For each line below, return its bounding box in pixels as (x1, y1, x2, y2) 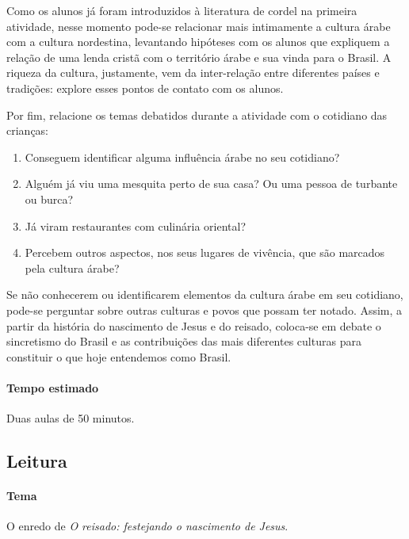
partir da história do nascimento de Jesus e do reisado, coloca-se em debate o (6, 317, 381, 334)
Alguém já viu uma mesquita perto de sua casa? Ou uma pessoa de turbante (25, 175, 398, 192)
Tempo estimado (6, 379, 99, 396)
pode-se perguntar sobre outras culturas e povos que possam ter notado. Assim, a (6, 301, 403, 318)
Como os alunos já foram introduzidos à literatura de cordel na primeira (6, 2, 357, 18)
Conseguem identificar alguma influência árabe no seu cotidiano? (25, 148, 340, 165)
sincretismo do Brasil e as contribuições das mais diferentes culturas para (6, 333, 361, 350)
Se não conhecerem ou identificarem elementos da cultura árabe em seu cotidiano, (6, 286, 403, 303)
